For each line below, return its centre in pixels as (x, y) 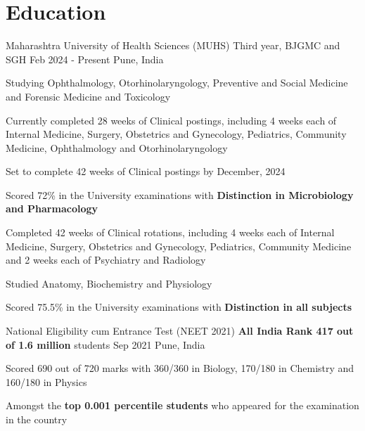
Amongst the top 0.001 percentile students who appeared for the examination (182, 405)
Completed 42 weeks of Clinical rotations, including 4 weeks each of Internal (170, 232)
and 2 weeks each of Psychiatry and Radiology (106, 260)
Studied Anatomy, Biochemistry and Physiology (109, 283)
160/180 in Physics (46, 381)
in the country (37, 419)
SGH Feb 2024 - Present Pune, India (85, 59)
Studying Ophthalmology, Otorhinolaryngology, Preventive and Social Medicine (177, 83)
